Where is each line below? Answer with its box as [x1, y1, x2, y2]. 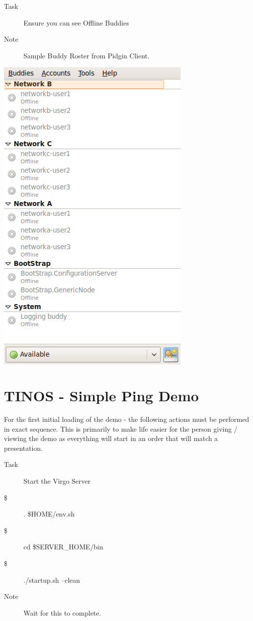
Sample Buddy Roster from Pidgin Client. [23, 50, 150, 60]
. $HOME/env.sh [23, 509, 75, 519]
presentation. [4, 442, 43, 453]
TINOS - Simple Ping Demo [4, 386, 199, 406]
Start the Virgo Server [23, 476, 91, 486]
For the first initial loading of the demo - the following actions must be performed [4, 414, 250, 424]
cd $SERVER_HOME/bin [23, 542, 103, 552]
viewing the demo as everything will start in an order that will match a [4, 433, 218, 443]
